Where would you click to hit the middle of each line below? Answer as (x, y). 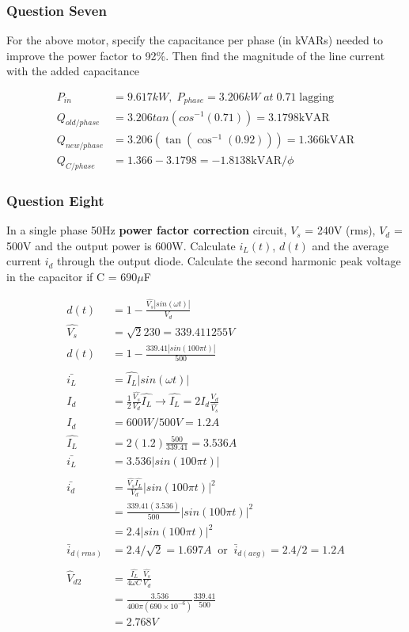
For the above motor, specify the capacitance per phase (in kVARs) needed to (195, 40)
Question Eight (55, 200)
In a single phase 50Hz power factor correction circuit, (147, 230)
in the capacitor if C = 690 (72, 276)
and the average (350, 245)
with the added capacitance (73, 71)
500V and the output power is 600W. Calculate (121, 245)
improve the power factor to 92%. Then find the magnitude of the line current (196, 55)
